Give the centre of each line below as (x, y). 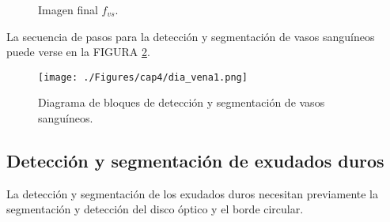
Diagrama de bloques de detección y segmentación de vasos (182, 102)
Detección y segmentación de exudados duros (195, 161)
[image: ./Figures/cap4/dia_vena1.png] (143, 77)
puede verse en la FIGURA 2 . (78, 52)
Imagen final (68, 9)
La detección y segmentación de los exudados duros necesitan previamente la (192, 193)
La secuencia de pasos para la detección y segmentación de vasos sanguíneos (191, 36)
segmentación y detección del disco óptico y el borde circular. (155, 209)
